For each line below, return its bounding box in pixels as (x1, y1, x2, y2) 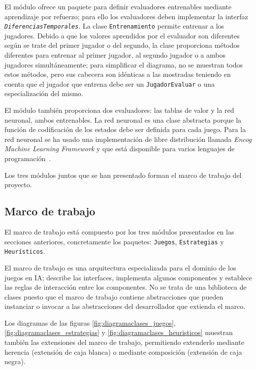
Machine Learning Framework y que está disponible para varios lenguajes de (4, 143, 235, 154)
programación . (4, 153, 51, 164)
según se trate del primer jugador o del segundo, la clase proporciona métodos (4, 40, 240, 50)
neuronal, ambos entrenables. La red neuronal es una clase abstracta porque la (4, 114, 242, 125)
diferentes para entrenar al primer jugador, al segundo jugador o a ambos (4, 50, 225, 60)
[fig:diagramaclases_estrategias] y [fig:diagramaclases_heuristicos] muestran (4, 327, 233, 337)
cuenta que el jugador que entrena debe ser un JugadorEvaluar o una (4, 78, 215, 89)
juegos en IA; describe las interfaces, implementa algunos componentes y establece (4, 272, 252, 282)
